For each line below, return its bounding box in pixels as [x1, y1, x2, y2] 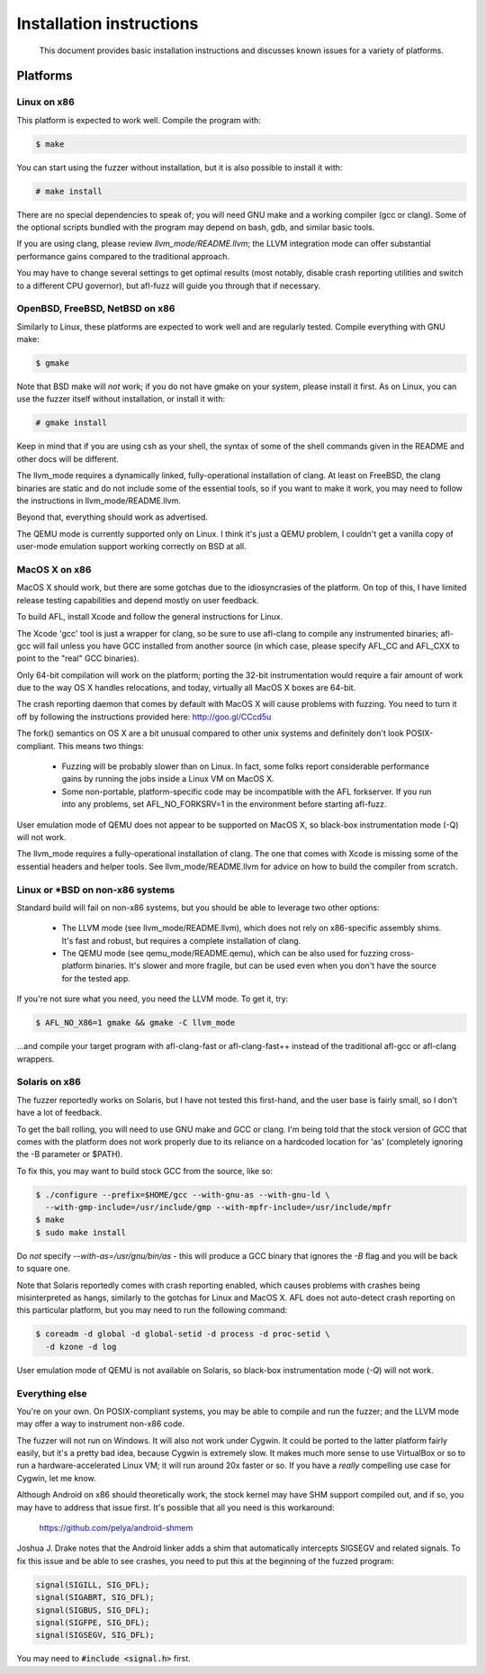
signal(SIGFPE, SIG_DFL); [35, 1617, 150, 1627]
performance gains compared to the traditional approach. [16, 250, 229, 261]
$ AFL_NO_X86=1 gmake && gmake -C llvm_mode [35, 1018, 236, 1028]
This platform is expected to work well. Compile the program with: [16, 114, 261, 125]
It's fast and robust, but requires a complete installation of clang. [61, 935, 301, 946]
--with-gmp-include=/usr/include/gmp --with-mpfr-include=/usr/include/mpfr [45, 1202, 391, 1213]
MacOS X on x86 [16, 563, 92, 575]
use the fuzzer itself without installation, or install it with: [16, 394, 225, 404]
